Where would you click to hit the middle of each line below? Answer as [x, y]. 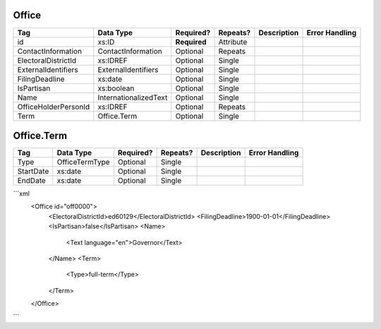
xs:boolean [116, 88]
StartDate [33, 172]
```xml [21, 193]
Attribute [233, 42]
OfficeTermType [83, 162]
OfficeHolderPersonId [54, 107]
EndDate [31, 181]
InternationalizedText [133, 97]
